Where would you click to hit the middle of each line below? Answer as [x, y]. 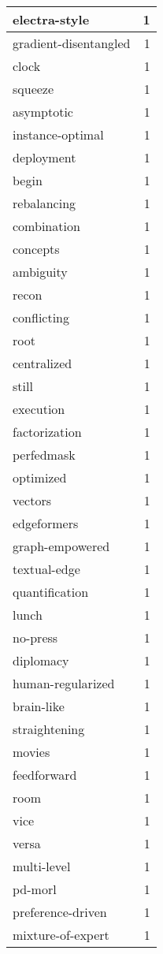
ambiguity [40, 272]
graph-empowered [61, 546]
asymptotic [43, 112]
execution [39, 409]
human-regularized [64, 683]
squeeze [33, 89]
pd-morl [35, 889]
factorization [47, 432]
